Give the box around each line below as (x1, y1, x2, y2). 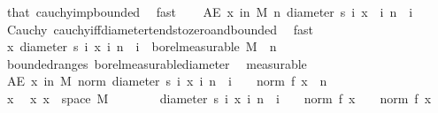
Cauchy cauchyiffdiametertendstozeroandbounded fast (6, 19, 313, 38)
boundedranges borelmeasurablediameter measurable (6, 54, 307, 72)
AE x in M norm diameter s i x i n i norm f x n (6, 72, 327, 90)
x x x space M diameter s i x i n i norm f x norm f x (6, 88, 432, 107)
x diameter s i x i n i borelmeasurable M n (6, 37, 277, 56)
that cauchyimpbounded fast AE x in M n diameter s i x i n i (6, 3, 413, 20)
